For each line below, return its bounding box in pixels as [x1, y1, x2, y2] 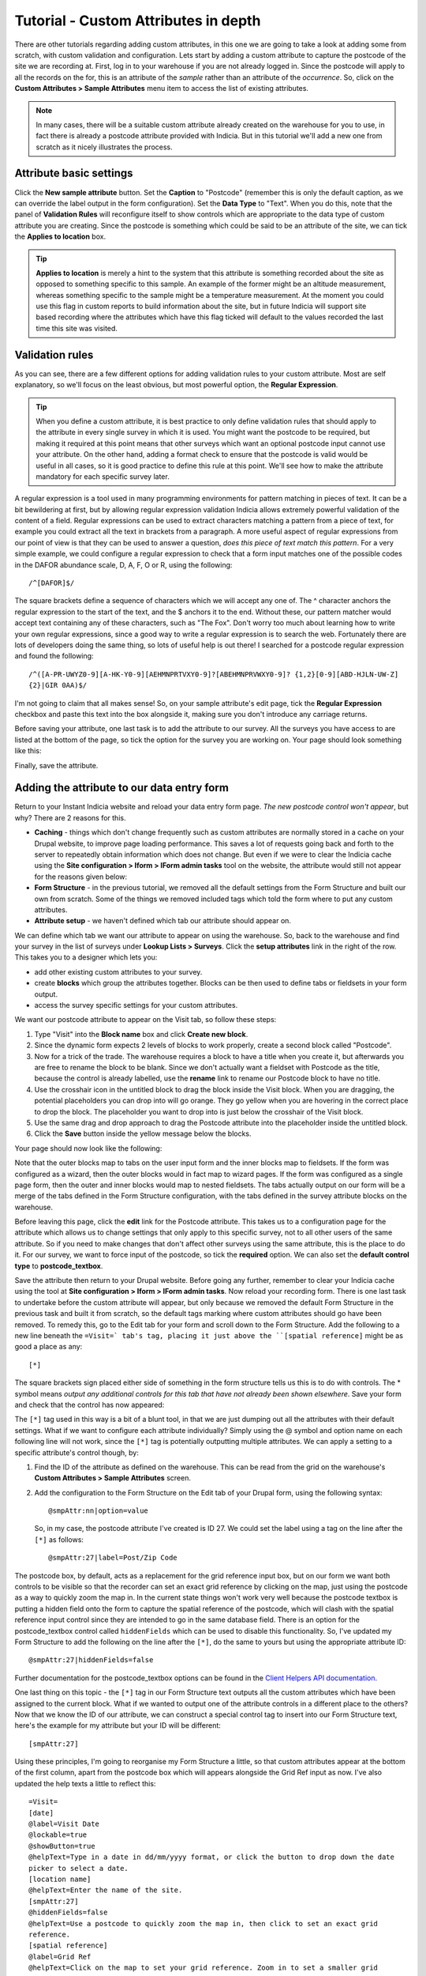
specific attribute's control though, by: [14, 1447, 140, 1457]
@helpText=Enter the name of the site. [28, 1886, 183, 1895]
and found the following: [14, 651, 94, 661]
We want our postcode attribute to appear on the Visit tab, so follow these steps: [14, 1015, 277, 1024]
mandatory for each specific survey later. [35, 471, 170, 481]
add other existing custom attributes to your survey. [34, 967, 203, 976]
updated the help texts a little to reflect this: [14, 1778, 156, 1788]
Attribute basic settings [14, 167, 133, 180]
